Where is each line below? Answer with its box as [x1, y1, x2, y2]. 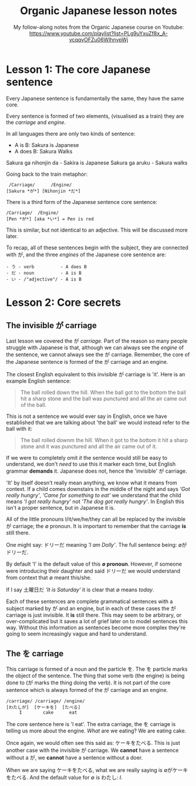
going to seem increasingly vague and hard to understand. [6, 630, 148, 637]
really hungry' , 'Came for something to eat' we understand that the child [6, 491, 181, 499]
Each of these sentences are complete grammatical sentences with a [6, 598, 173, 605]
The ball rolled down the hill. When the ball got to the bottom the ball [20, 389, 186, 396]
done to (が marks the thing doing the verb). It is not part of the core [6, 679, 171, 686]
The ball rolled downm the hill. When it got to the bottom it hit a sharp [20, 436, 188, 443]
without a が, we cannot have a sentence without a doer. [6, 754, 143, 761]
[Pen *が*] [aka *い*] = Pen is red [6, 216, 94, 222]
